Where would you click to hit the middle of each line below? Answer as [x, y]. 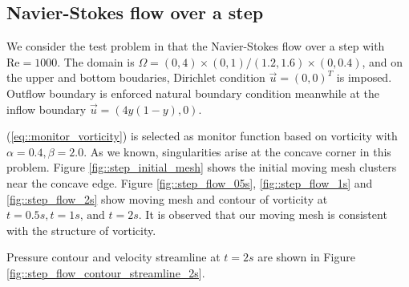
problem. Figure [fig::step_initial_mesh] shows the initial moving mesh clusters [202, 167]
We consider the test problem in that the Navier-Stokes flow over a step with [196, 46]
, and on [383, 61]
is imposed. [364, 77]
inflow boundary [47, 109]
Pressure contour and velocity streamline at [113, 257]
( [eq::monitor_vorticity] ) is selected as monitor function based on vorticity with [202, 136]
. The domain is [96, 61]
